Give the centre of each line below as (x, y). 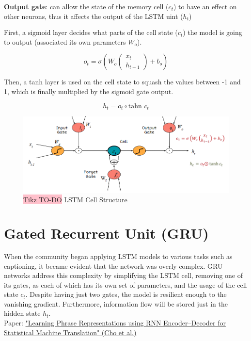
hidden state (22, 313)
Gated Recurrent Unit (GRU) (106, 233)
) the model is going (212, 32)
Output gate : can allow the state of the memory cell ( (86, 6)
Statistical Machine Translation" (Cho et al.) (70, 332)
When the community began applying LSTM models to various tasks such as (118, 256)
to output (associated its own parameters (65, 41)
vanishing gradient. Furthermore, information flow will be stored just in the (116, 303)
